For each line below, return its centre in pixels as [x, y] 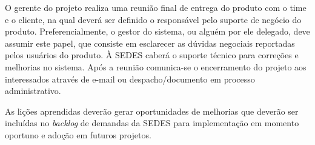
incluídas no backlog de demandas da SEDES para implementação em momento [152, 123]
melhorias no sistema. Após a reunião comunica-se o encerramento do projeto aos [156, 66]
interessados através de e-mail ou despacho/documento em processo [130, 79]
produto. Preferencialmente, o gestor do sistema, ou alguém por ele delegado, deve [157, 31]
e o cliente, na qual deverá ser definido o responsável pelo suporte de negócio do [153, 19]
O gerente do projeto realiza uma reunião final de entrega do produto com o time [156, 7]
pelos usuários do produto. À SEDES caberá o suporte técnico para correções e [152, 55]
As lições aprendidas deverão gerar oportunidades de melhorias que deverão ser [152, 111]
